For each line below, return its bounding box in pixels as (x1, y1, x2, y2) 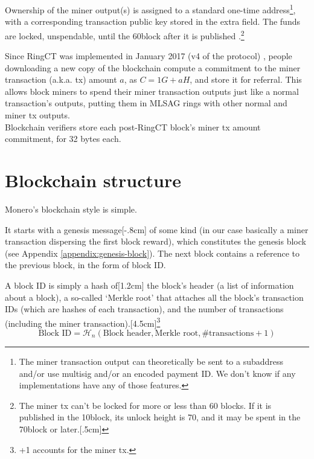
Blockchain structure (5, 168, 181, 193)
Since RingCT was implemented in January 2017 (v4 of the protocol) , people (5, 50, 292, 62)
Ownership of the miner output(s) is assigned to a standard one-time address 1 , (5, 2, 296, 16)
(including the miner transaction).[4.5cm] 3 (5, 315, 161, 329)
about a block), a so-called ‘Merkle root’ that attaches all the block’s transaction (5, 290, 304, 303)
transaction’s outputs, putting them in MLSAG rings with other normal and (5, 97, 287, 109)
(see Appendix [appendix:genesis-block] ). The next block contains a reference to (5, 246, 300, 259)
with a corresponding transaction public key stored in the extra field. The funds (5, 15, 300, 28)
